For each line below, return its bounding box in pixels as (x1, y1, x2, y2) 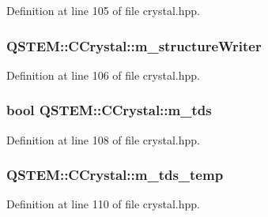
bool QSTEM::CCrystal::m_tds (6, 100, 212, 120)
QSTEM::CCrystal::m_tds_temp (6, 165, 224, 185)
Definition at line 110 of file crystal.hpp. (6, 196, 200, 212)
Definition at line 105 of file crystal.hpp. (6, 2, 200, 18)
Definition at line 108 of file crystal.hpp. (6, 131, 200, 148)
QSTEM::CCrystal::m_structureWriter (6, 36, 262, 55)
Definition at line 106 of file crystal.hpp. (6, 66, 200, 83)
